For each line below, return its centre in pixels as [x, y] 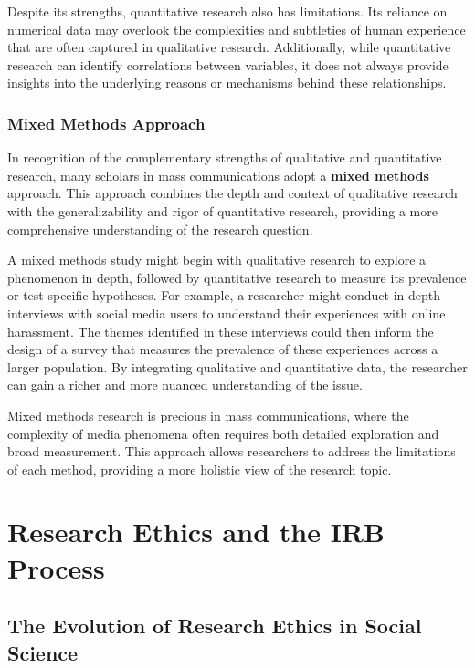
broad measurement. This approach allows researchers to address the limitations [232, 451]
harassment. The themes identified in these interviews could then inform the [221, 331]
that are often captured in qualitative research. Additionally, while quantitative [229, 47]
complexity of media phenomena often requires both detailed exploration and [223, 433]
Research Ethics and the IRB [196, 532]
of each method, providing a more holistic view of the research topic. [200, 469]
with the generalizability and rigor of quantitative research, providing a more [222, 210]
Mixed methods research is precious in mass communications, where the [208, 415]
